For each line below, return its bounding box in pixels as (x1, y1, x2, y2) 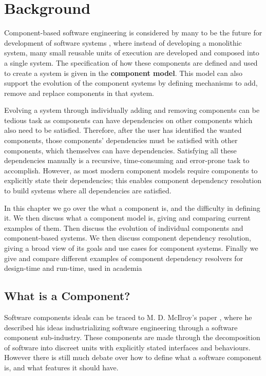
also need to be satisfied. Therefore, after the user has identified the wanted (4, 125, 242, 135)
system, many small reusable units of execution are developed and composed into (4, 47, 259, 58)
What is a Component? (4, 288, 130, 304)
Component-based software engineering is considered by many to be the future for (4, 27, 262, 38)
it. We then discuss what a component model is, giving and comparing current (4, 212, 251, 223)
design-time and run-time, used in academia (4, 263, 142, 273)
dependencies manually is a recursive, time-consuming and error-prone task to (4, 155, 250, 166)
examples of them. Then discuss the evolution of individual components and (4, 222, 243, 233)
